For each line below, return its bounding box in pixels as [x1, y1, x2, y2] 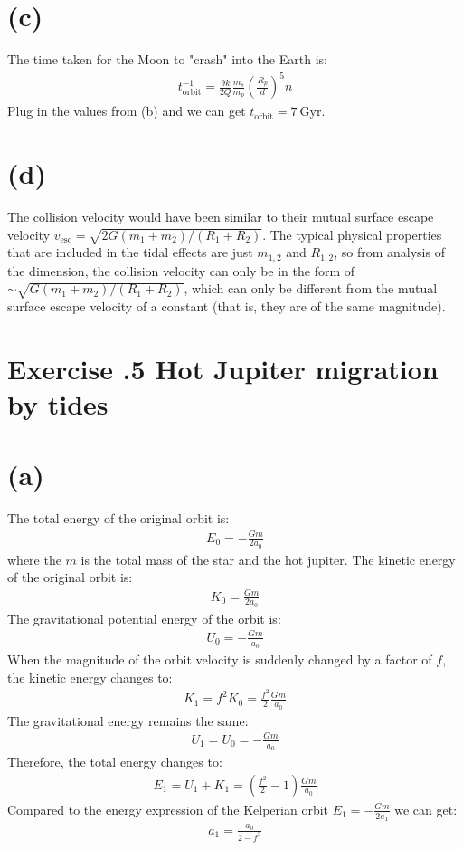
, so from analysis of [334, 243, 445, 262]
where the [7, 549, 61, 568]
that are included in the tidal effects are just [7, 243, 253, 262]
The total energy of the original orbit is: [7, 509, 230, 528]
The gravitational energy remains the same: [7, 711, 249, 730]
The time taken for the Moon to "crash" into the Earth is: [7, 50, 327, 69]
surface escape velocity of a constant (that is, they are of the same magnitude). [7, 297, 446, 316]
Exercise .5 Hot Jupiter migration [7, 349, 439, 387]
